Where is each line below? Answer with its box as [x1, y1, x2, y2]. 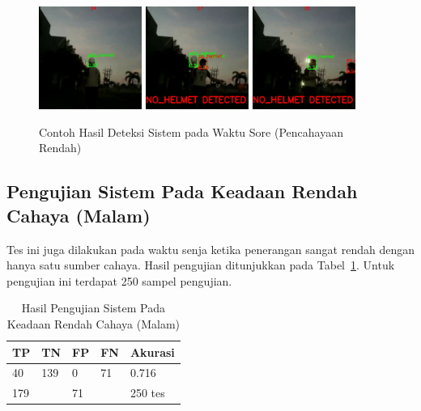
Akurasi [130, 343, 175, 360]
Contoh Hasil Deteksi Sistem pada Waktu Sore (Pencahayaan [39, 123, 343, 140]
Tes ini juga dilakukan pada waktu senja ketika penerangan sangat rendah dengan [6, 240, 415, 257]
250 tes [130, 384, 165, 401]
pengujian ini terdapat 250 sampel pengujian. [6, 272, 232, 289]
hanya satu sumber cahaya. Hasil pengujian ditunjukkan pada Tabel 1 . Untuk [6, 256, 395, 273]
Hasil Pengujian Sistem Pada [21, 299, 165, 316]
